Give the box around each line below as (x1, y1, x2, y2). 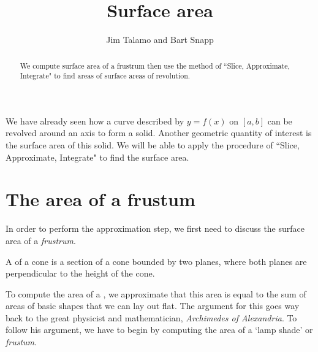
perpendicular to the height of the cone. (6, 267, 155, 280)
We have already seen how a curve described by (6, 114, 184, 127)
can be (267, 114, 292, 127)
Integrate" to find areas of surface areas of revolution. (20, 71, 191, 81)
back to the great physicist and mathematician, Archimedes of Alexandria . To (6, 311, 297, 324)
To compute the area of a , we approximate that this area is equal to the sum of (6, 287, 306, 300)
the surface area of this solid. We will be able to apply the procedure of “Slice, (6, 139, 300, 151)
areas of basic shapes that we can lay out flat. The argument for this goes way (6, 299, 300, 312)
